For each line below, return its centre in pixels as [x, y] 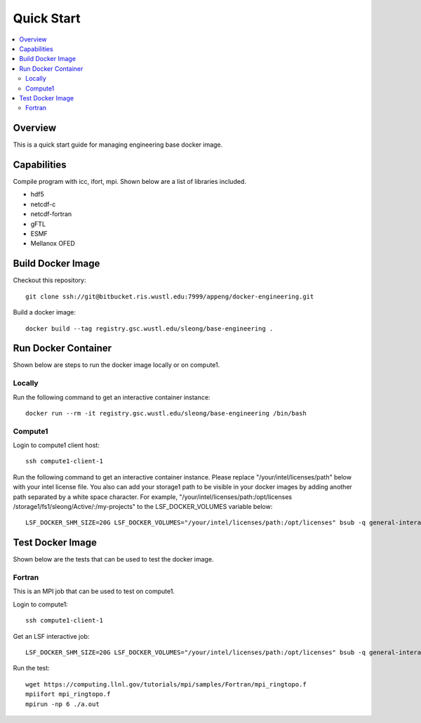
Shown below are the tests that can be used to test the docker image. [113, 559]
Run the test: [32, 668]
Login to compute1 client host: [56, 445]
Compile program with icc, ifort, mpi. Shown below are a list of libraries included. [130, 182]
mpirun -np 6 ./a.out [62, 704]
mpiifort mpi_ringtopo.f [68, 694]
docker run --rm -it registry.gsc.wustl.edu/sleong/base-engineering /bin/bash [166, 413]
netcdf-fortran [51, 214]
